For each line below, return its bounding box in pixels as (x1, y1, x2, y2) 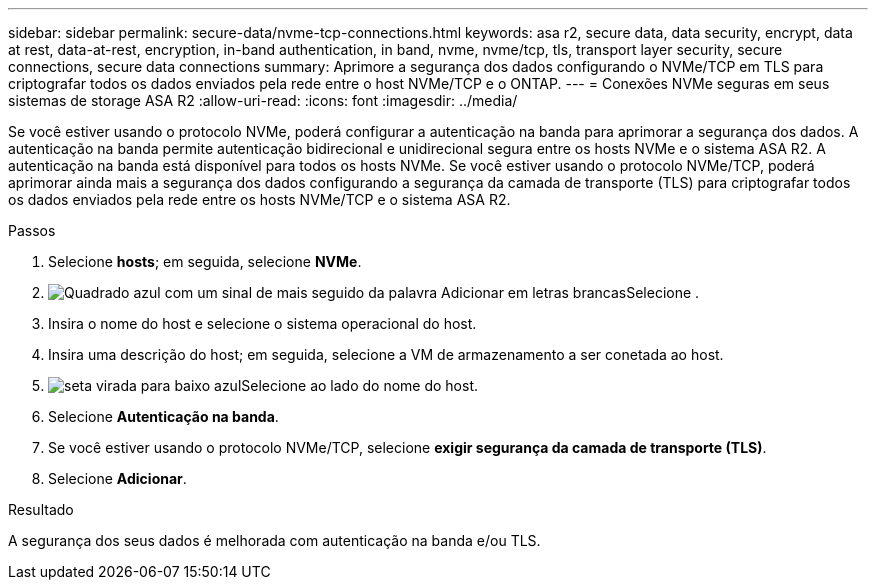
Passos (8, 222, 56, 239)
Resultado (8, 501, 74, 518)
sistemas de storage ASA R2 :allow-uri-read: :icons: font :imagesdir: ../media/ (8, 92, 518, 109)
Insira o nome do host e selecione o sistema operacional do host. (48, 315, 477, 332)
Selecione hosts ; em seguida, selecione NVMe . (48, 253, 362, 270)
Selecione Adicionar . (48, 470, 187, 487)
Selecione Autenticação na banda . (48, 408, 279, 425)
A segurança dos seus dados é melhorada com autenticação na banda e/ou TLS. (8, 532, 541, 549)
